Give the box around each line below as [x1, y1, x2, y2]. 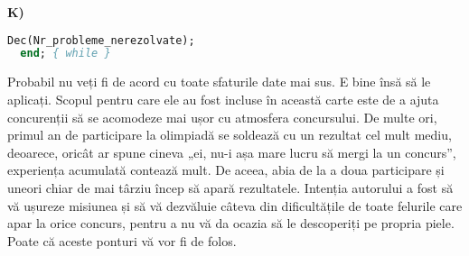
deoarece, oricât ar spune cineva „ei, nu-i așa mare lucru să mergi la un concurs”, [7, 142, 456, 161]
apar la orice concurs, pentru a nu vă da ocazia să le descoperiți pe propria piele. [7, 214, 455, 233]
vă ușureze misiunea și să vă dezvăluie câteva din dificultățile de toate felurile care [7, 196, 463, 215]
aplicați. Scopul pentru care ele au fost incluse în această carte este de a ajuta [7, 89, 439, 108]
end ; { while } [20, 47, 111, 60]
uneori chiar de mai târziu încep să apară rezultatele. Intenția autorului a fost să [7, 178, 454, 197]
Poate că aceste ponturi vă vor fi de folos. [7, 231, 237, 250]
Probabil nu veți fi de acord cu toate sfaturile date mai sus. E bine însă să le [7, 72, 431, 91]
